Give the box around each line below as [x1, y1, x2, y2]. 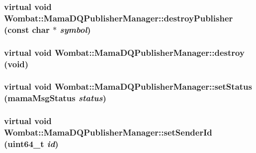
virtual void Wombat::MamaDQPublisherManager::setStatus [4, 80, 252, 93]
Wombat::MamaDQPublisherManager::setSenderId [4, 126, 212, 139]
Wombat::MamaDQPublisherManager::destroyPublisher [4, 11, 233, 24]
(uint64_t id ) [4, 137, 59, 150]
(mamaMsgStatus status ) [4, 92, 106, 104]
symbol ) [60, 23, 91, 35]
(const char [4, 23, 50, 35]
